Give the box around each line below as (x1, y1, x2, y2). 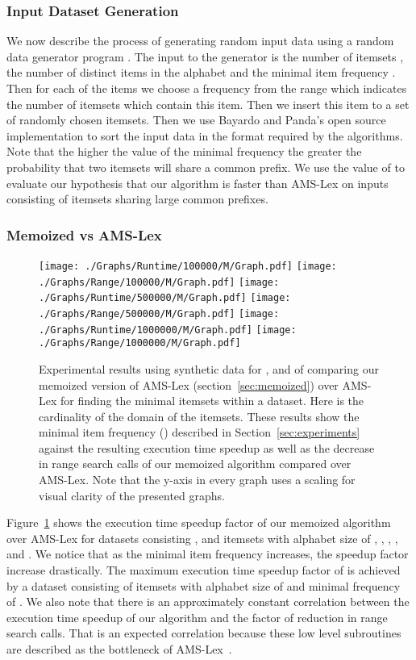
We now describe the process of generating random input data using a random (6, 32, 394, 49)
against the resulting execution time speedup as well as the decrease (39, 439, 375, 456)
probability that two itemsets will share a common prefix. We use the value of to (6, 158, 405, 175)
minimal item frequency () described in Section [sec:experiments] (39, 424, 360, 441)
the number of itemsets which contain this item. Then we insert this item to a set (6, 95, 410, 112)
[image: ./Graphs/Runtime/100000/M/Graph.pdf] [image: (39, 260, 337, 272)
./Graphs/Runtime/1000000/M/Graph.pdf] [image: (39, 324, 297, 336)
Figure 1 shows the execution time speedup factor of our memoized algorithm (6, 514, 391, 531)
